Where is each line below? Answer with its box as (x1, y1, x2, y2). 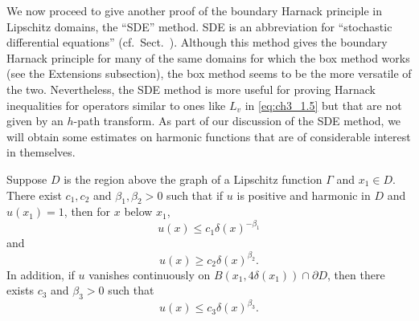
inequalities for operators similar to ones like (6, 96, 226, 113)
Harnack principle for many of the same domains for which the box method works (6, 49, 410, 66)
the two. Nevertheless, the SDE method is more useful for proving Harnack (6, 80, 376, 97)
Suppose (6, 170, 47, 187)
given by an (6, 112, 64, 129)
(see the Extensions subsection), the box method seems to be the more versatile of (6, 65, 412, 82)
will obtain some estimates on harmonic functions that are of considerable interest (6, 128, 411, 144)
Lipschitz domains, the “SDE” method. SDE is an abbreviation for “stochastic (6, 18, 392, 35)
